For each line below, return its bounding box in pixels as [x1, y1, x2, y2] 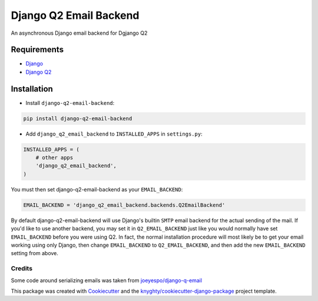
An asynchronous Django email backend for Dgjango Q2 [11, 29, 148, 37]
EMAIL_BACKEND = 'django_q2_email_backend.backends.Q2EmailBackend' [23, 201, 226, 209]
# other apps [35, 154, 74, 161]
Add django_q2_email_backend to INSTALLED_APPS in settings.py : [25, 130, 203, 137]
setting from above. [11, 250, 59, 257]
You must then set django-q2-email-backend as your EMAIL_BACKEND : [11, 186, 183, 193]
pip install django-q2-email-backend [23, 115, 132, 122]
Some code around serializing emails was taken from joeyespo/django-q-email [11, 277, 203, 284]
